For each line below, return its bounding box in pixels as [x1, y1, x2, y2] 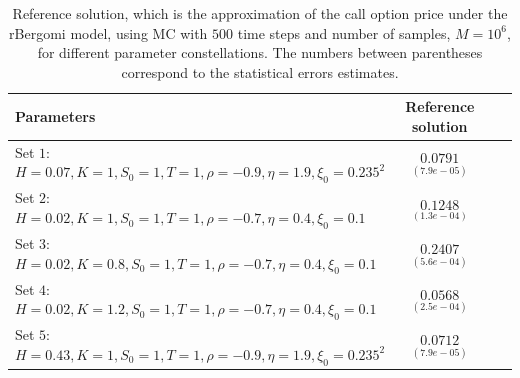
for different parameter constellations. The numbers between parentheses [37, 42, 483, 63]
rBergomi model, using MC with [9, 22, 208, 43]
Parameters [15, 106, 96, 127]
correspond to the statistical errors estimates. [121, 61, 399, 82]
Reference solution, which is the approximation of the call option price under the [12, 3, 508, 23]
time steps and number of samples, [237, 22, 451, 43]
